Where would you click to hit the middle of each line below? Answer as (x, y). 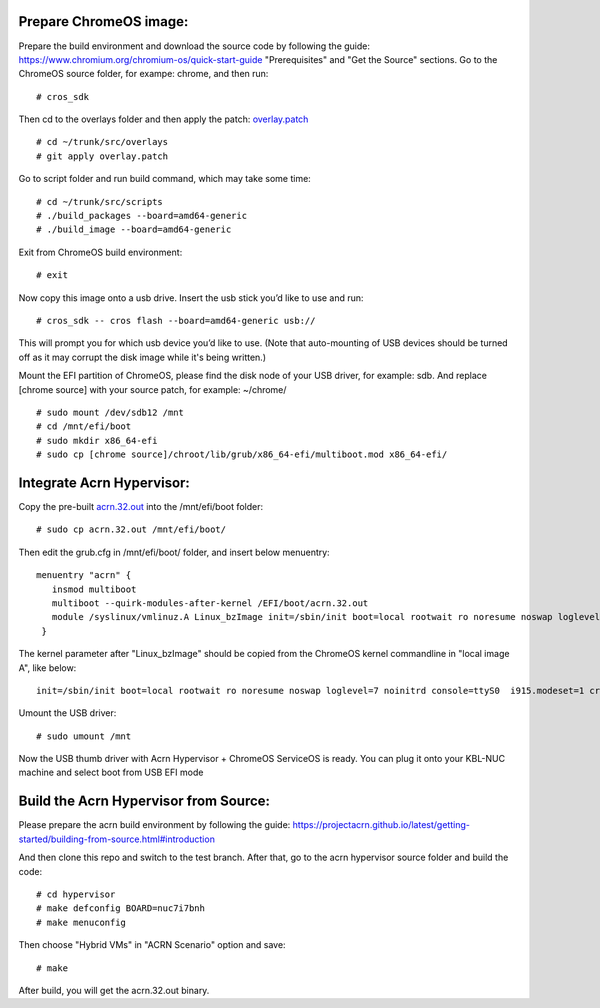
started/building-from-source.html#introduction (116, 839)
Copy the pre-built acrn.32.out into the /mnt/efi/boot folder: (141, 507)
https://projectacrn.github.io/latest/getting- (381, 825)
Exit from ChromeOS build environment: (100, 252)
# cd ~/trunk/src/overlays (102, 142)
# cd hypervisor (76, 894)
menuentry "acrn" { (84, 575)
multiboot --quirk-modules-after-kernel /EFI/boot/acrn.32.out (210, 603)
